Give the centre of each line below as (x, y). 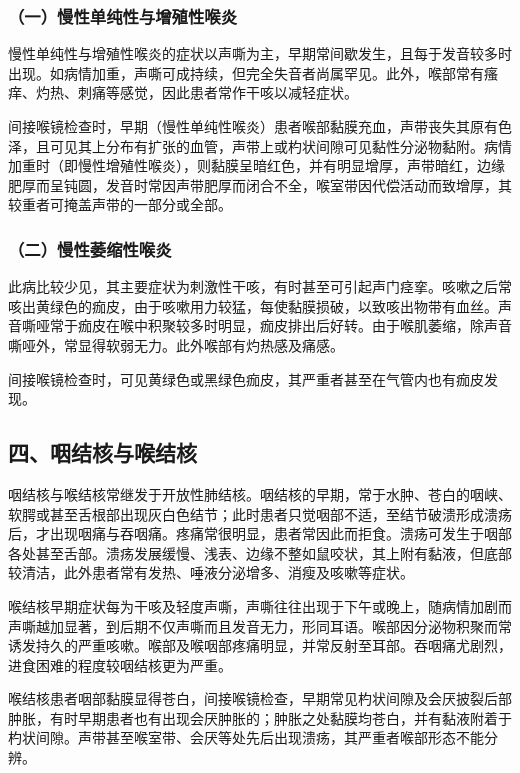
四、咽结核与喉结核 (102, 452)
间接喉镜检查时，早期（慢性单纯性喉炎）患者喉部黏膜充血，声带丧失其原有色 (260, 126)
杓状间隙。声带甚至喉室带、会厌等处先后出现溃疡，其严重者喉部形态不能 (246, 737)
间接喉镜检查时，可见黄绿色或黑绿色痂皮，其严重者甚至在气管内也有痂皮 (246, 378)
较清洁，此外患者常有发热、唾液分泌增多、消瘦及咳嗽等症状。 (211, 572)
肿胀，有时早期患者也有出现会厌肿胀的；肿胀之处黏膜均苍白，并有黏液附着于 (260, 717)
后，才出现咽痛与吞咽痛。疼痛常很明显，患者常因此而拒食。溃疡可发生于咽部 (260, 533)
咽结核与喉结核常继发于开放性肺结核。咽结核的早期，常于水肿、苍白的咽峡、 (260, 493)
